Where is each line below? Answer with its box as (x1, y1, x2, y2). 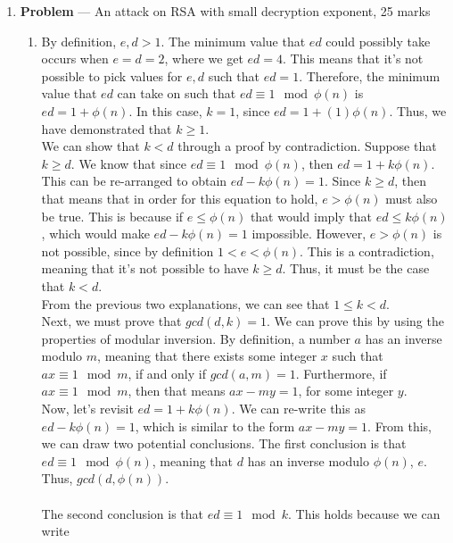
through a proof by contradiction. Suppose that (177, 137, 437, 155)
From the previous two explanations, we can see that (41, 294, 330, 313)
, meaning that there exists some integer (97, 347, 317, 365)
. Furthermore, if (295, 363, 387, 382)
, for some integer (298, 381, 394, 400)
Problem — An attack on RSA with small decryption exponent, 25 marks (20, 2, 431, 20)
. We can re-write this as (231, 399, 366, 418)
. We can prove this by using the (267, 312, 444, 330)
